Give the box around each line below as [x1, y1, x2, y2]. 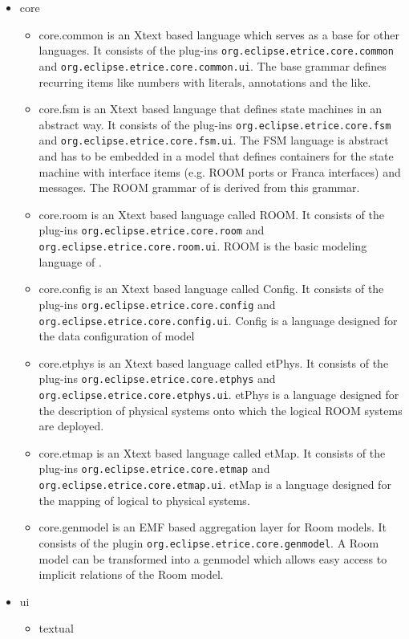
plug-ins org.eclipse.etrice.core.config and [38, 295, 276, 312]
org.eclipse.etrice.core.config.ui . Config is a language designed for [38, 311, 398, 328]
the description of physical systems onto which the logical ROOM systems [38, 401, 403, 418]
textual [38, 620, 74, 637]
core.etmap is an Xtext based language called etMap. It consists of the [38, 444, 386, 461]
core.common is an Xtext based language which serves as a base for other [38, 26, 399, 43]
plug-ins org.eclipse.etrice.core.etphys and [38, 370, 276, 387]
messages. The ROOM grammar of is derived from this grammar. [38, 179, 360, 196]
